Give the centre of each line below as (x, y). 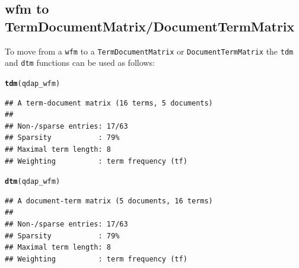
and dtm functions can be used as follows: (80, 63)
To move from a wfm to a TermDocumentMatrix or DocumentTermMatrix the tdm (149, 51)
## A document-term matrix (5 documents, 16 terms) (109, 201)
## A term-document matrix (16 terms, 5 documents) (109, 103)
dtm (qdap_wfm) (33, 182)
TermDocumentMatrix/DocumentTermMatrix (150, 26)
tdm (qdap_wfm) (33, 83)
